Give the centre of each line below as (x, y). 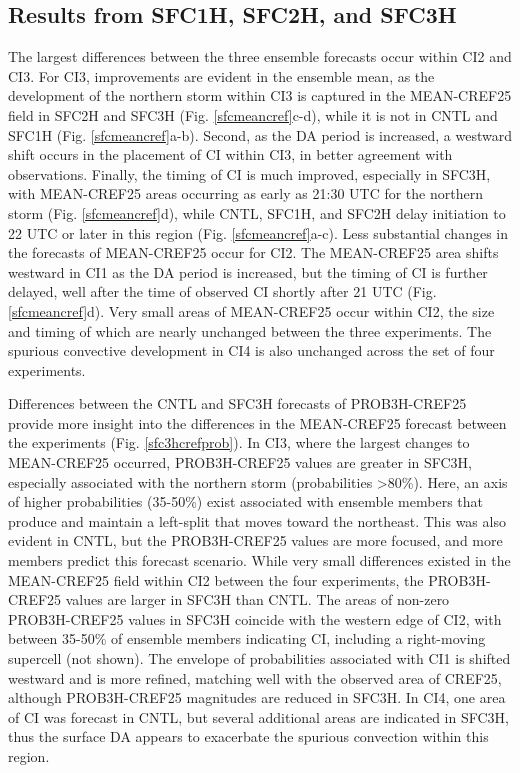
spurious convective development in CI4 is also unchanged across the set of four (251, 350)
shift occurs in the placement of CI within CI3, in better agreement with (230, 154)
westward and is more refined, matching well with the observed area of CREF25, (255, 677)
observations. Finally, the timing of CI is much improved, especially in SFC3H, (249, 173)
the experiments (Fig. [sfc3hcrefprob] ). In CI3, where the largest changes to (239, 442)
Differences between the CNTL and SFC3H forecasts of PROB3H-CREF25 (237, 403)
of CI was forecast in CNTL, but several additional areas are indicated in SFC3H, (258, 716)
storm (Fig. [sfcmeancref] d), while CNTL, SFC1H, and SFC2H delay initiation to (257, 212)
